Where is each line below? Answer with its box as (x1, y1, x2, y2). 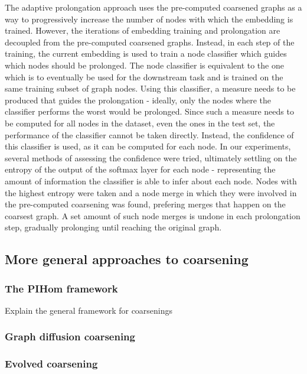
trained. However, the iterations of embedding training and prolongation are (5, 24, 280, 37)
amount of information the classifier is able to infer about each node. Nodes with (5, 174, 297, 187)
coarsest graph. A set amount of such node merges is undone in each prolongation (5, 209, 301, 222)
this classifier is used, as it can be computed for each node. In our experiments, (5, 140, 291, 152)
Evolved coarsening (5, 356, 98, 371)
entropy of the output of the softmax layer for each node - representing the (5, 163, 276, 175)
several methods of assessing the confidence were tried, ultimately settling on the (5, 151, 297, 164)
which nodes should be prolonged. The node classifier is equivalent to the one (5, 58, 284, 71)
